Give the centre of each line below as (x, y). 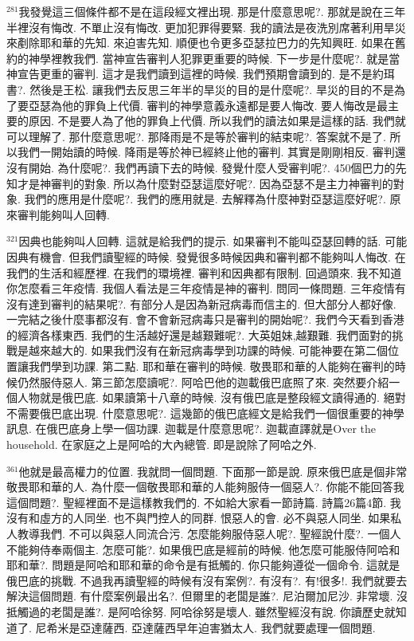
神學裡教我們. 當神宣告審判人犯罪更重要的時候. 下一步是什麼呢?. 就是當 (214, 58)
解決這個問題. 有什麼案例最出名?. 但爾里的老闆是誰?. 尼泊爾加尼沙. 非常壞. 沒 (207, 596)
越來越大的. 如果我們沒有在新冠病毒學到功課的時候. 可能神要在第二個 (208, 350)
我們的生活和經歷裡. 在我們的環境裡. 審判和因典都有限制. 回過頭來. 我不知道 (204, 272)
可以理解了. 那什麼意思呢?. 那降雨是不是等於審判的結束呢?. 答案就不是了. (196, 136)
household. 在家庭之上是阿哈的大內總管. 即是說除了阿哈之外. (162, 444)
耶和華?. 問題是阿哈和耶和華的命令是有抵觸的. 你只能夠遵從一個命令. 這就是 (203, 565)
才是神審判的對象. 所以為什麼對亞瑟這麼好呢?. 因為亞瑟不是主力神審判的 (205, 183)
